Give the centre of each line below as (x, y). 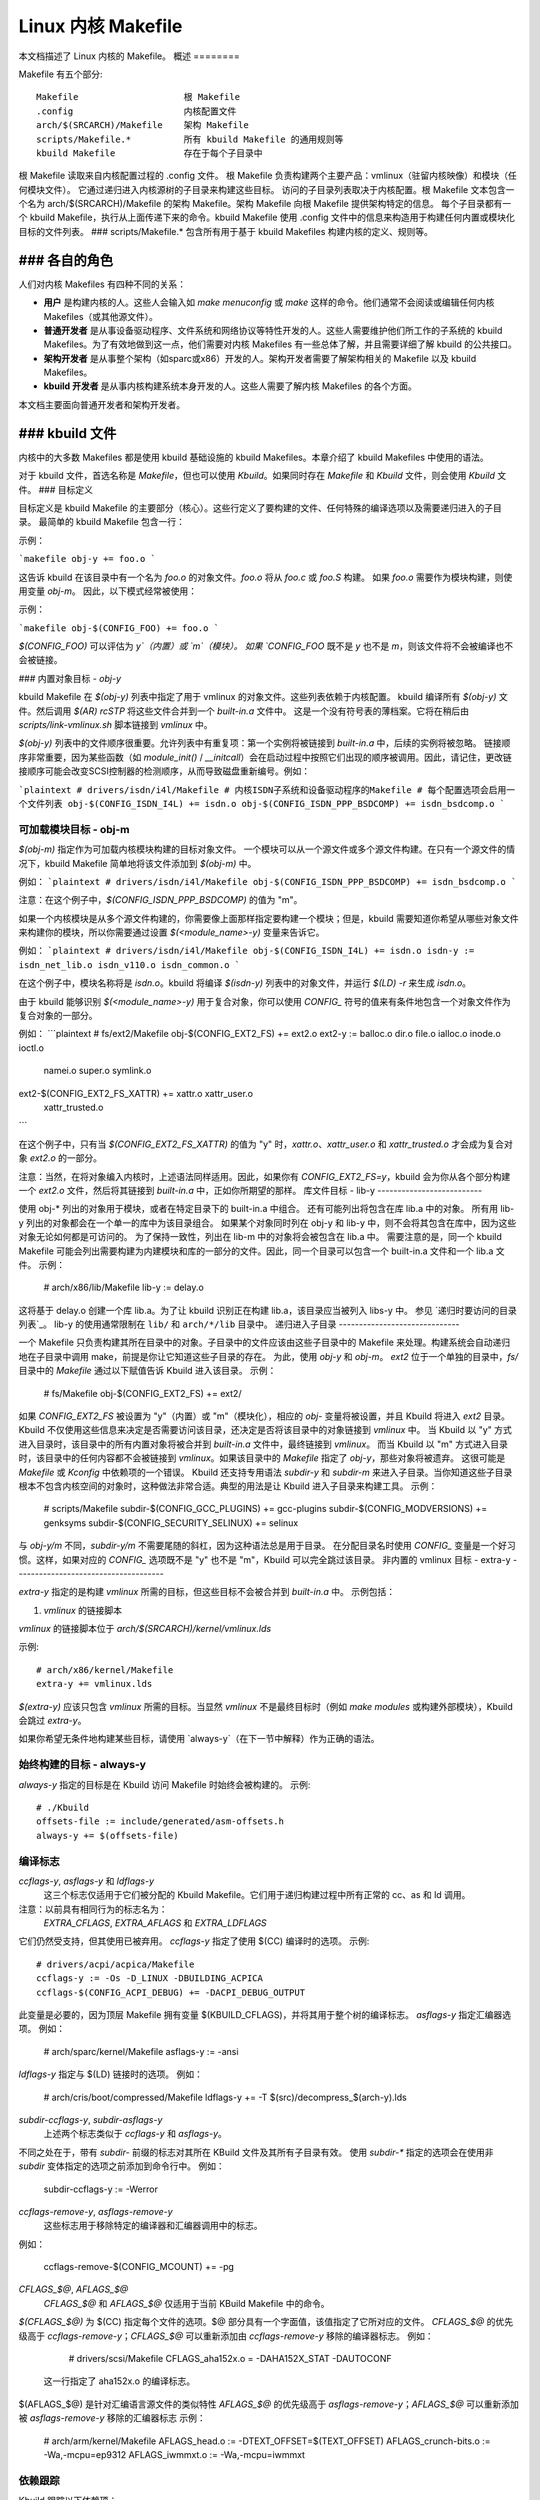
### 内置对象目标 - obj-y (70, 678)
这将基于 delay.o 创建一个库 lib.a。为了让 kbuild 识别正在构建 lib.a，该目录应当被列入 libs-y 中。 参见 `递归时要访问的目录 (267, 1310)
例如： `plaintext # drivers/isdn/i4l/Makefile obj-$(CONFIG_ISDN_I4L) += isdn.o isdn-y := (246, 951)
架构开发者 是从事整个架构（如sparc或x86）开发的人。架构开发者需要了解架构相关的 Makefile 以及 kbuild (260, 358)
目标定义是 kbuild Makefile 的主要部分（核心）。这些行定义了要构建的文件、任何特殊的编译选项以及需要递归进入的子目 (260, 507)
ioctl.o (31, 1047)
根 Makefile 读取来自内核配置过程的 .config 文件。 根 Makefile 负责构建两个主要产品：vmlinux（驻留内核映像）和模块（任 (267, 176)
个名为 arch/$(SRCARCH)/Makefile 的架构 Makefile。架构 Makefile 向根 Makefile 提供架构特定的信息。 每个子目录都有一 (265, 204)
